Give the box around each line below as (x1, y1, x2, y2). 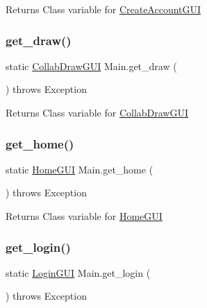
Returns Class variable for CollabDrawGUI (6, 105, 189, 119)
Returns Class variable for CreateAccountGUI (6, 2, 201, 16)
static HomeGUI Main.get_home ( (6, 162, 154, 176)
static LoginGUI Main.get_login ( (6, 265, 151, 280)
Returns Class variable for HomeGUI (6, 209, 163, 223)
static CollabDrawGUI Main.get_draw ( (6, 58, 177, 73)
